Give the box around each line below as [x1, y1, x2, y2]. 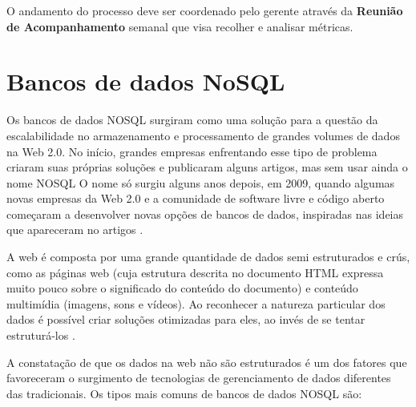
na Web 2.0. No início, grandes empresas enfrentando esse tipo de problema [6, 143, 378, 159]
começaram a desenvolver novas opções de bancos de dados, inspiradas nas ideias [6, 205, 404, 222]
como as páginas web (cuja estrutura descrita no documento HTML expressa [6, 264, 384, 280]
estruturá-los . [6, 327, 75, 344]
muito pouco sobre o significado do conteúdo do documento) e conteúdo [6, 280, 358, 296]
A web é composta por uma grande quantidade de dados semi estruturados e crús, [6, 248, 410, 265]
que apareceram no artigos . [6, 221, 143, 238]
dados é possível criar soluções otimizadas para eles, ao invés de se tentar [6, 311, 366, 328]
